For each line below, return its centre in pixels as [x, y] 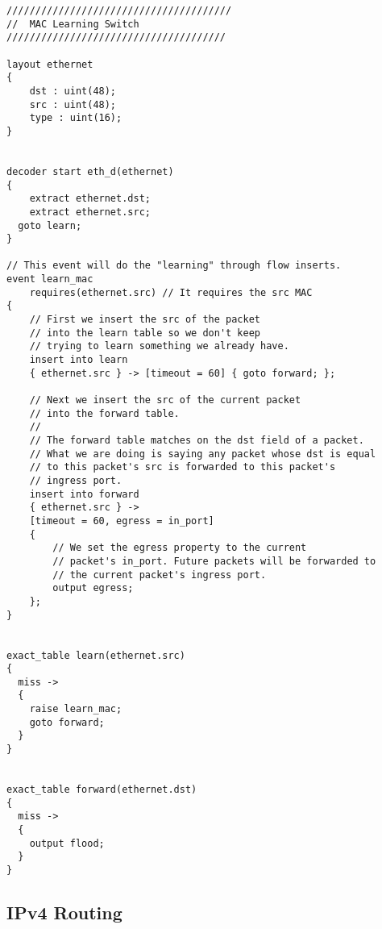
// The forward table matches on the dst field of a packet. [197, 440]
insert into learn [79, 360]
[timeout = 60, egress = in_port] [122, 521]
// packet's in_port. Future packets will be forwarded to [214, 561]
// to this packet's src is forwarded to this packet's [183, 467]
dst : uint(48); [73, 91]
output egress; [93, 588]
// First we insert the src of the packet [145, 320]
